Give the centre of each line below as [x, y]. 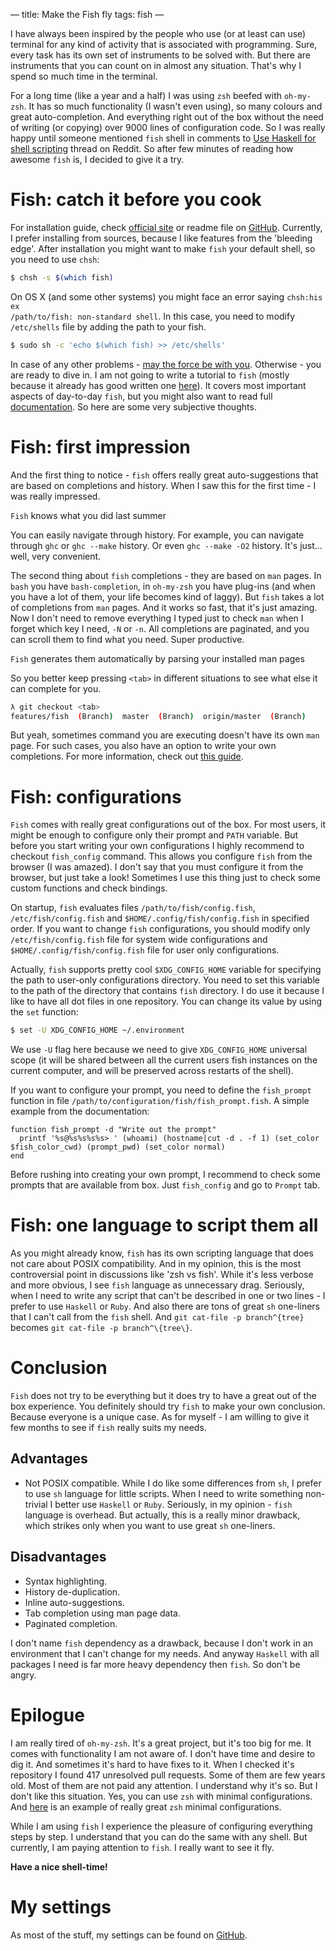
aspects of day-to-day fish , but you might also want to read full [141, 396]
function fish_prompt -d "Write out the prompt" [113, 1130]
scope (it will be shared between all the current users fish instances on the [164, 1060]
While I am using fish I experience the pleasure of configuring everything [161, 1826]
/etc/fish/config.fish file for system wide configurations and [139, 940]
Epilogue [47, 1715]
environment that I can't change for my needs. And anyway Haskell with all [165, 1653]
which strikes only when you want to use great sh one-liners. [150, 1525]
